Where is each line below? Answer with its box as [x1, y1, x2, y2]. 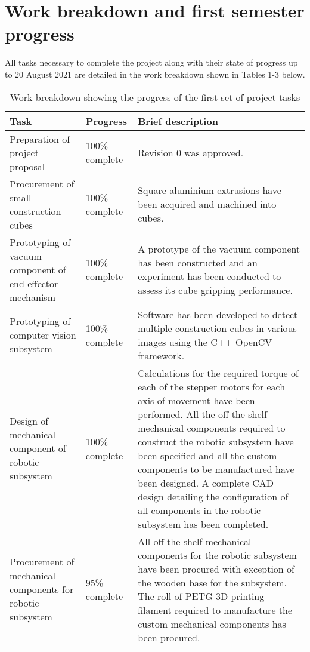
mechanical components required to [138, 420, 286, 435]
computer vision [10, 328, 76, 342]
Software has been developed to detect [138, 307, 298, 321]
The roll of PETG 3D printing [138, 589, 265, 603]
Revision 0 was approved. [138, 145, 244, 159]
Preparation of [10, 131, 70, 146]
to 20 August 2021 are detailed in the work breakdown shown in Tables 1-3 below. [5, 67, 305, 80]
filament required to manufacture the [138, 602, 293, 617]
